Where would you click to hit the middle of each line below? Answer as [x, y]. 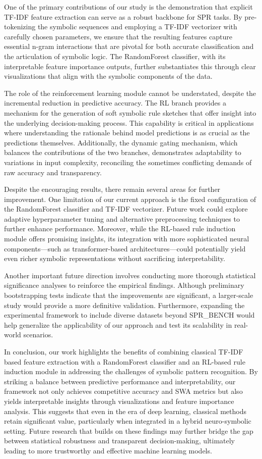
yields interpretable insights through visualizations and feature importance [119, 401]
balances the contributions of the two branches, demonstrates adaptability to [123, 152]
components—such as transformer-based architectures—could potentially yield [125, 248]
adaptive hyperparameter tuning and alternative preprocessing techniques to [122, 218]
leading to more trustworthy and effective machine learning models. [108, 450]
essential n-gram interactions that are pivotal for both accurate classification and [129, 46]
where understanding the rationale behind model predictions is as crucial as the [127, 133]
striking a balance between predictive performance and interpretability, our [120, 381]
